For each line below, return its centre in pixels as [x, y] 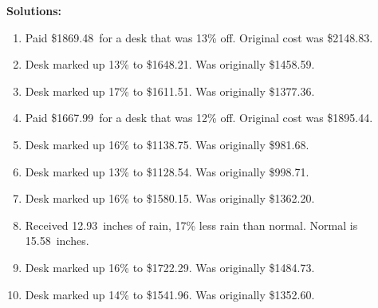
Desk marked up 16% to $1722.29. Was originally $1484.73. [170, 267]
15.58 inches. [57, 241]
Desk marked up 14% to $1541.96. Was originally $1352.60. [170, 294]
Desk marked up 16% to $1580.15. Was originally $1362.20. [170, 198]
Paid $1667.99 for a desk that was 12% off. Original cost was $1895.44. [199, 118]
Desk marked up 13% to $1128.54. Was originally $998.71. [167, 171]
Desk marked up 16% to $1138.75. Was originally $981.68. [167, 144]
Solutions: [34, 10]
